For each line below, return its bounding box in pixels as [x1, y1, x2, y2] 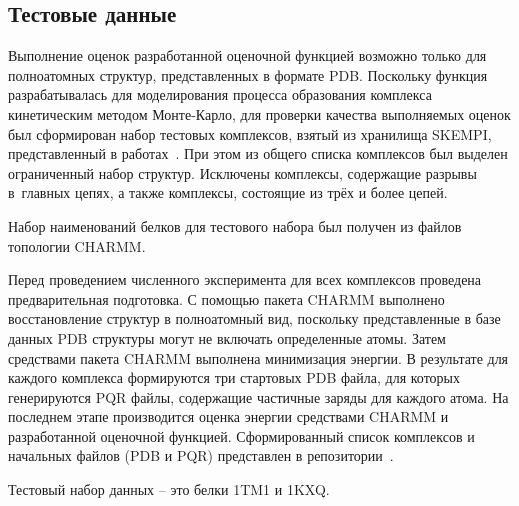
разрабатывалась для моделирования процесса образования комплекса [8, 84, 432, 105]
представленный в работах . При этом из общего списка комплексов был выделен [8, 143, 508, 164]
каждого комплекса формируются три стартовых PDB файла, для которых [8, 367, 461, 388]
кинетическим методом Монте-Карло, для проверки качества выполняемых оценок [8, 103, 511, 124]
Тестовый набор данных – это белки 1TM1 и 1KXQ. [8, 479, 330, 500]
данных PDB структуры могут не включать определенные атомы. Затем [8, 327, 446, 348]
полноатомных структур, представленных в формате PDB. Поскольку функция [8, 64, 488, 85]
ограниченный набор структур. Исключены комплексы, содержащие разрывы [8, 162, 477, 183]
